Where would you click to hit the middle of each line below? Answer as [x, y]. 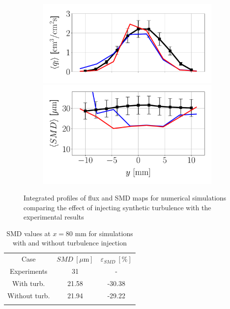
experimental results [54, 217]
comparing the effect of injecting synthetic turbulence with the [117, 207]
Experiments [28, 271]
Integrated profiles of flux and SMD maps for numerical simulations [125, 198]
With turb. [29, 283]
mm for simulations [104, 233]
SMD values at [29, 233]
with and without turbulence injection [69, 243]
